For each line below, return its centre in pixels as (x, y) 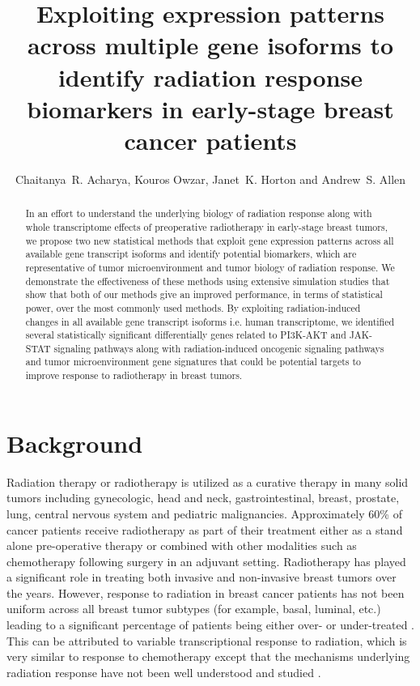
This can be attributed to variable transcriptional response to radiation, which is (207, 640)
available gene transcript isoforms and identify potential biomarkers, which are (191, 254)
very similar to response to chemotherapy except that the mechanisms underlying (208, 656)
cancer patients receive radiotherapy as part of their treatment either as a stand (205, 529)
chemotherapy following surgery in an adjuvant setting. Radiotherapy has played (206, 561)
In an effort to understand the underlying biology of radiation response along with (199, 213)
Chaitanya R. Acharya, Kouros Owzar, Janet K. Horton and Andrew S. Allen (210, 179)
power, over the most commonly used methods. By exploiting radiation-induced (193, 307)
